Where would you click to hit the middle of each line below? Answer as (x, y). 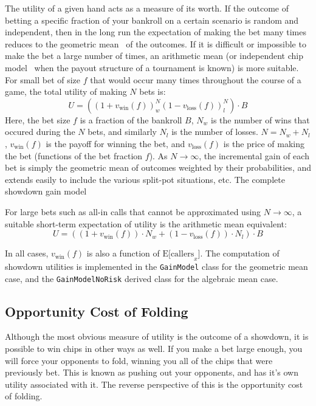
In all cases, (27, 253)
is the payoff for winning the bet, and (115, 143)
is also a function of (123, 253)
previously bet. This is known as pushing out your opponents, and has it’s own (152, 372)
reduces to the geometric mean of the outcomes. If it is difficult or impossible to (156, 43)
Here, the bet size (38, 119)
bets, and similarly (122, 132)
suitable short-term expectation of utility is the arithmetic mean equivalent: (146, 223)
